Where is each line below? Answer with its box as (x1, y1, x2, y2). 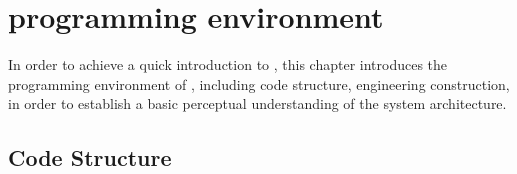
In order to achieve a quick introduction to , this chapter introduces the (8, 54, 448, 75)
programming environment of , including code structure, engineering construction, (8, 73, 510, 94)
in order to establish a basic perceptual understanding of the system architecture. (8, 93, 507, 114)
